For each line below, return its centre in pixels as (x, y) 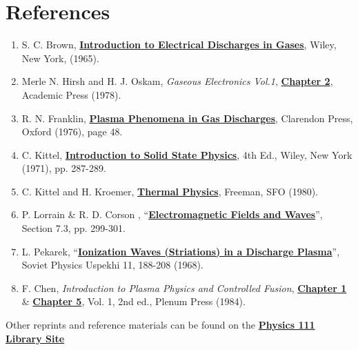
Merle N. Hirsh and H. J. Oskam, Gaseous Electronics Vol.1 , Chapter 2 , (177, 81)
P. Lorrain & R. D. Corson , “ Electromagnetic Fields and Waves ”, (172, 214)
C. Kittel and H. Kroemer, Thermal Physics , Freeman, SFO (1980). (170, 191)
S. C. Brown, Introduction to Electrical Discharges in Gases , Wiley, (179, 45)
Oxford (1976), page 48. (72, 132)
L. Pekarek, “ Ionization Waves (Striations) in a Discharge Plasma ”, (181, 251)
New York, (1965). (60, 58)
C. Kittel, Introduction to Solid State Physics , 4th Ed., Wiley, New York (187, 154)
